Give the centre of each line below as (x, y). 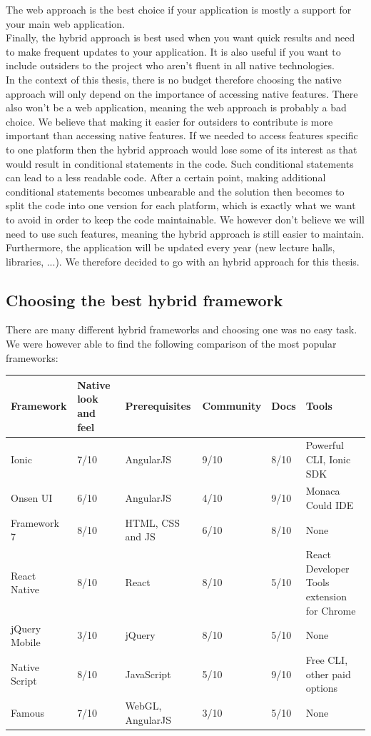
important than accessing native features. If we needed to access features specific (182, 135)
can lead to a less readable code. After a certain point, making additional (166, 177)
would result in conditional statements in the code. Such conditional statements (180, 163)
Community (232, 406)
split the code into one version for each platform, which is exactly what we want (181, 205)
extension (326, 596)
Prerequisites (158, 406)
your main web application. (65, 23)
